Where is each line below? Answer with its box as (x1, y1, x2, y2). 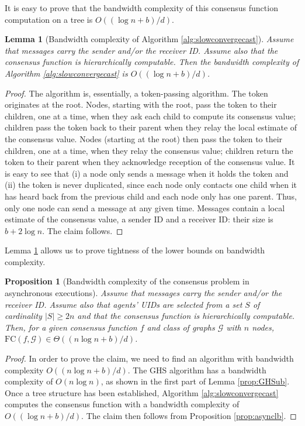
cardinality (5, 310, 42, 322)
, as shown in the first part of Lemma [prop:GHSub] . (100, 375, 290, 387)
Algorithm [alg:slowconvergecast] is (5, 67, 128, 79)
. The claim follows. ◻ (42, 224, 123, 236)
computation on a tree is (5, 13, 93, 25)
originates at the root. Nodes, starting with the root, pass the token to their (5, 98, 277, 111)
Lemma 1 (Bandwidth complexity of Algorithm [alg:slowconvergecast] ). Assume (5, 33, 294, 45)
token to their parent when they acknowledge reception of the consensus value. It (5, 156, 295, 168)
